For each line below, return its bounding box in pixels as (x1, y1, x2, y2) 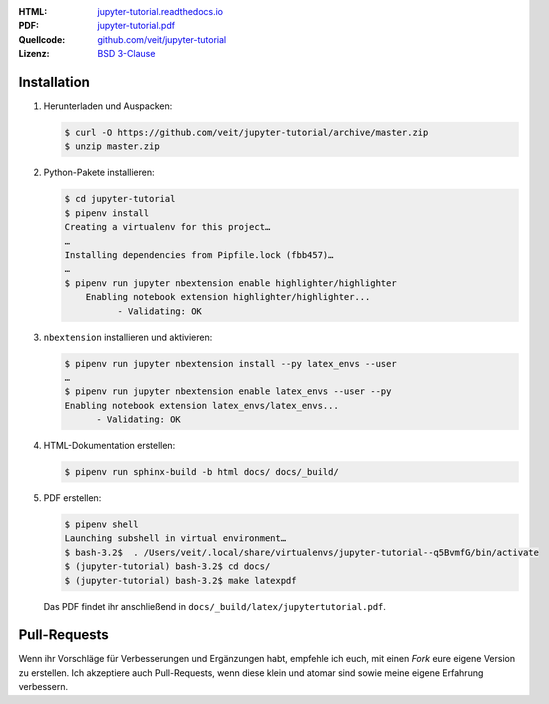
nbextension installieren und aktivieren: (43, 331, 213, 343)
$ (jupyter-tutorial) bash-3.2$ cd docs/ (64, 561, 271, 572)
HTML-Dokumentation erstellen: (43, 440, 176, 452)
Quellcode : (18, 33, 66, 45)
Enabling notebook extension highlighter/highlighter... (85, 291, 371, 303)
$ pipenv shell (64, 519, 139, 530)
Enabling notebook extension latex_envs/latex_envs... (64, 400, 339, 411)
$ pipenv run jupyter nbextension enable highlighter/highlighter (64, 277, 397, 289)
